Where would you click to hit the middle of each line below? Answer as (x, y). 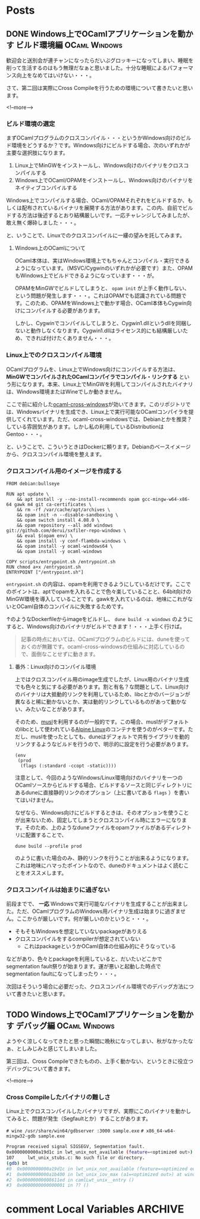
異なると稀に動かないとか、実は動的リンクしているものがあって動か (98, 702)
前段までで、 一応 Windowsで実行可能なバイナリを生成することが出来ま (95, 904)
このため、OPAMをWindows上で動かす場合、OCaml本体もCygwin (106, 303)
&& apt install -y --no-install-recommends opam (78, 499)
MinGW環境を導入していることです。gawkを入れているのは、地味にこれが (97, 598)
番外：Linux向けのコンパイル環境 (55, 666)
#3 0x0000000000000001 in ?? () (48, 1186)
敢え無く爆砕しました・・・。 (43, 223)
